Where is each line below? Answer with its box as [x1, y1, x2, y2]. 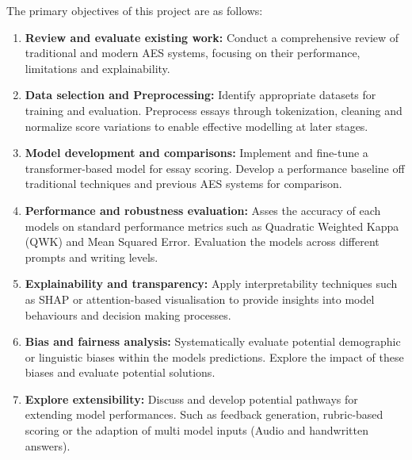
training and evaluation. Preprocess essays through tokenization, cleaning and [25, 102, 402, 118]
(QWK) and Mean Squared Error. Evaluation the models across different [25, 233, 380, 250]
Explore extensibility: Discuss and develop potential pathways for [25, 390, 358, 407]
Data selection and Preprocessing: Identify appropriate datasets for [25, 86, 376, 103]
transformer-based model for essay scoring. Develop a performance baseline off [25, 159, 405, 176]
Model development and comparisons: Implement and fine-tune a [25, 144, 368, 161]
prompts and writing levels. [25, 248, 158, 265]
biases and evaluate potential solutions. [25, 364, 216, 381]
